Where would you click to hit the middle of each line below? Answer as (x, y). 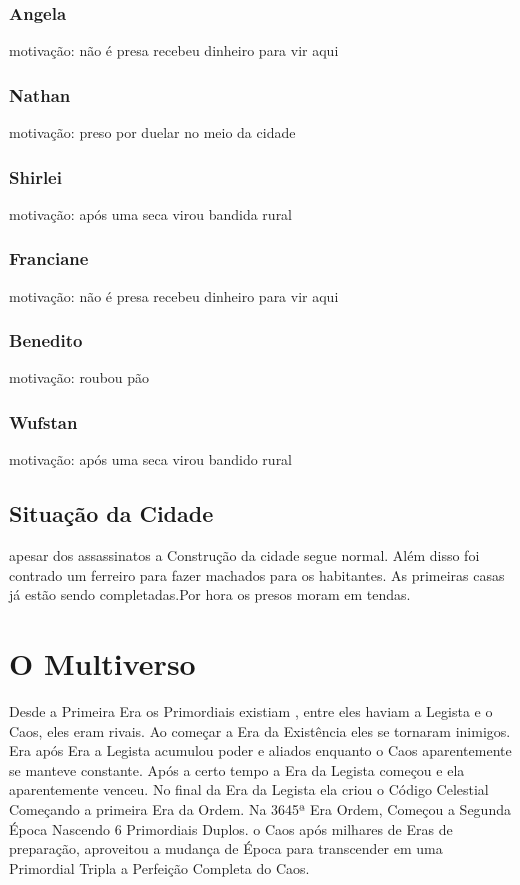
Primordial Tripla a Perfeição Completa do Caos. (159, 867)
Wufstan (43, 421)
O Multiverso (102, 663)
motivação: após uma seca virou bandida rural (151, 213)
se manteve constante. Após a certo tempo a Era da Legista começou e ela (237, 769)
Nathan (40, 94)
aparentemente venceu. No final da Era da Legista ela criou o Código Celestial (249, 789)
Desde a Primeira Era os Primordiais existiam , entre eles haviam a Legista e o (251, 710)
